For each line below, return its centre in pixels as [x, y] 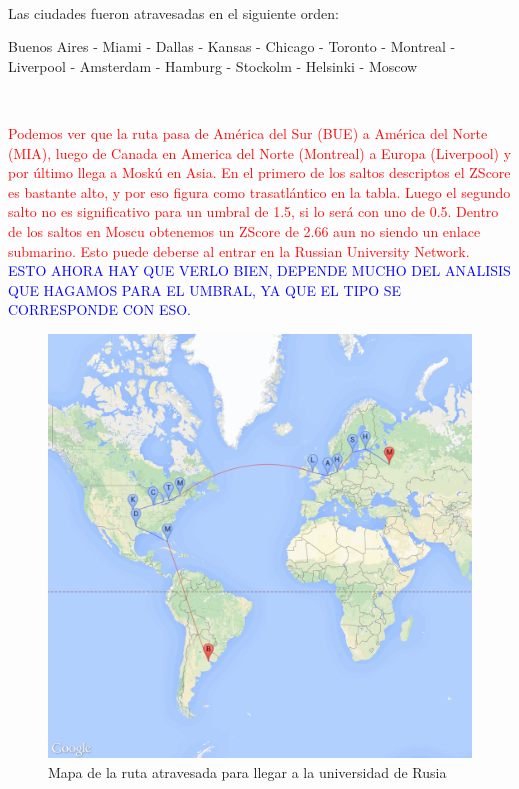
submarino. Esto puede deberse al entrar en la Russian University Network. [239, 250]
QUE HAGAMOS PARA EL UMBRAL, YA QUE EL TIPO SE [205, 289]
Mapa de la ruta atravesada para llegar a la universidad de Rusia [247, 771]
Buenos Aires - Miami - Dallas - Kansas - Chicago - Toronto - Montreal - [232, 46]
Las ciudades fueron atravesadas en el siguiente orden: [173, 12]
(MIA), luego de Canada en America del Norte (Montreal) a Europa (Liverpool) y [260, 152]
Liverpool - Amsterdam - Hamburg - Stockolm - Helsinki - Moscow [213, 65]
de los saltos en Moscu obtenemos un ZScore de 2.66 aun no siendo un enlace [244, 230]
